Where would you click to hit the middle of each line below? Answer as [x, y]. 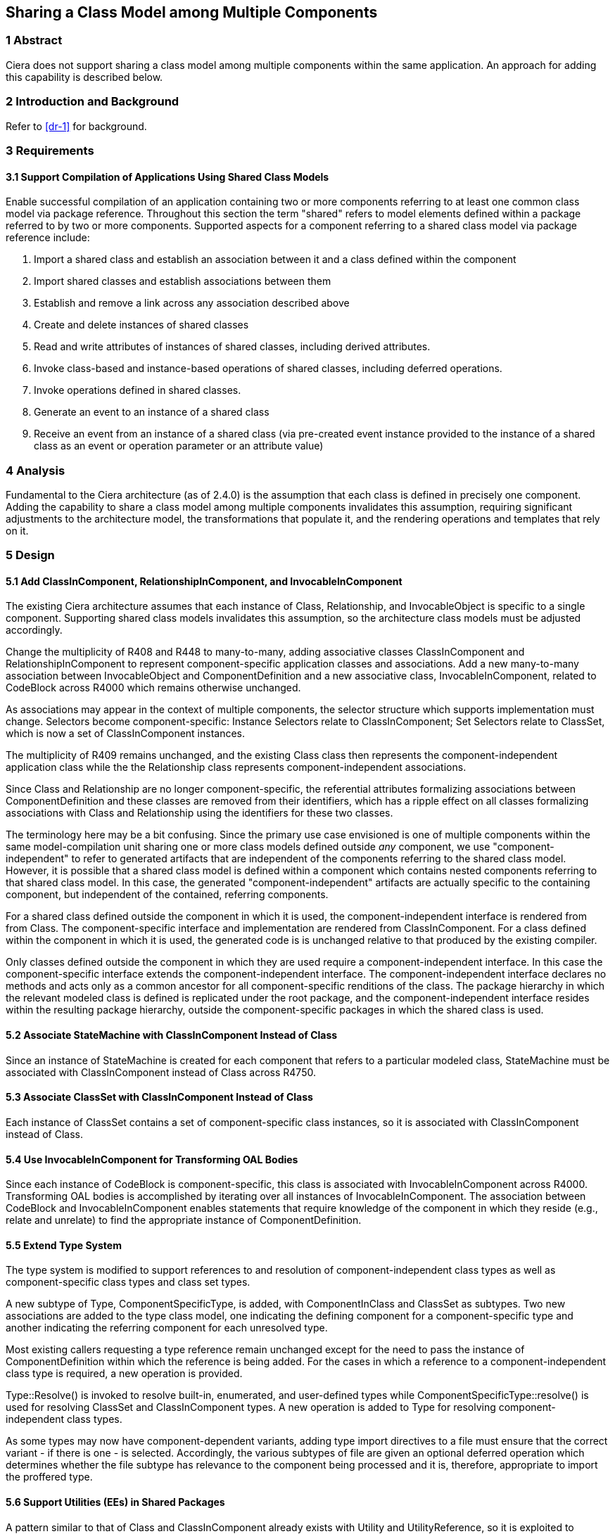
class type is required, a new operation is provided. [124, 1374]
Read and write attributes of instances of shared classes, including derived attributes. [232, 347]
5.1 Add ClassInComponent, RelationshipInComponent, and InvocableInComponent [204, 581]
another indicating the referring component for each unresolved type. [167, 1328]
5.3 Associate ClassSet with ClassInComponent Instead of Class [159, 1097]
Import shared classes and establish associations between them [183, 281]
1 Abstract [34, 40]
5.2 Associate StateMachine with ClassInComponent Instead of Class [172, 1035]
